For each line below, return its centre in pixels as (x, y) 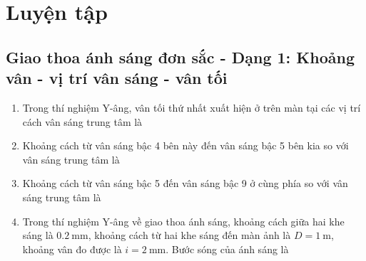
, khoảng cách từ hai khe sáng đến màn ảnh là (189, 235)
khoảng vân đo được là (72, 249)
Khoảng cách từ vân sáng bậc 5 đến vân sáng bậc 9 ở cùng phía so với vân (185, 183)
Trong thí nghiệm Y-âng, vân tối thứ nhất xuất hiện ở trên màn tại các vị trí (192, 107)
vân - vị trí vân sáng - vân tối (117, 78)
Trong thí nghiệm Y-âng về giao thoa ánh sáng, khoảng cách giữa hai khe (183, 221)
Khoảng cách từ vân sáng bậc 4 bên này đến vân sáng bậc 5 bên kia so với (185, 145)
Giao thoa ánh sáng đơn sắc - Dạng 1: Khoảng (180, 57)
